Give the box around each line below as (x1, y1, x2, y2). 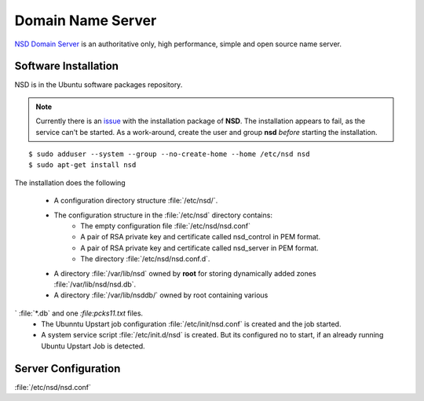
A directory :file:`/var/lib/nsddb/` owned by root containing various (53, 290, 269, 300)
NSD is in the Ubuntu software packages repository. (14, 80, 183, 89)
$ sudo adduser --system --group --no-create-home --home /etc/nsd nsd (28, 150, 310, 159)
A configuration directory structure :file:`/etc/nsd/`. (53, 196, 218, 206)
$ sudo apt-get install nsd (28, 161, 137, 170)
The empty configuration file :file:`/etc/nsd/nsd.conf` (80, 221, 251, 231)
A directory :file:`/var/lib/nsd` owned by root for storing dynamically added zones (53, 268, 317, 278)
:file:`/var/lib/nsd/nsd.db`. (53, 279, 137, 289)
